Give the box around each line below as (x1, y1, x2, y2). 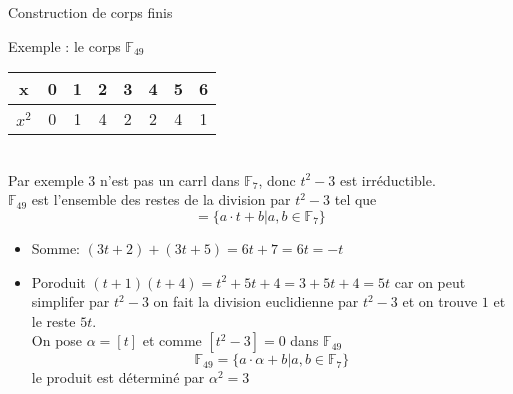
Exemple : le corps (8, 35, 121, 56)
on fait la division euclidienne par (153, 291, 359, 312)
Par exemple (8, 169, 84, 190)
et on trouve (402, 291, 478, 312)
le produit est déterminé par (31, 367, 205, 388)
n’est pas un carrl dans (100, 169, 240, 190)
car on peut (394, 271, 466, 292)
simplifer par (31, 291, 110, 312)
